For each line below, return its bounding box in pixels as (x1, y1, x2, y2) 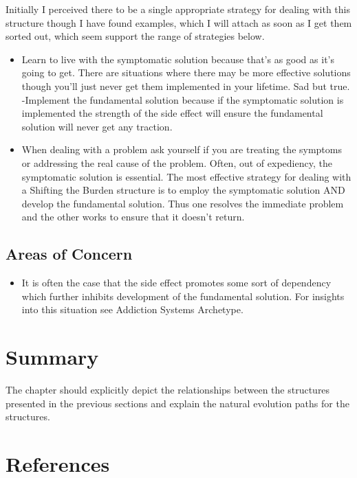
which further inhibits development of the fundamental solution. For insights (21, 288, 345, 303)
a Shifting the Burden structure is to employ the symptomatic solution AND (21, 183, 345, 197)
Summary (6, 343, 99, 371)
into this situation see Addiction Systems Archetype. (21, 302, 244, 317)
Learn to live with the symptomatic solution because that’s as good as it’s (21, 52, 334, 66)
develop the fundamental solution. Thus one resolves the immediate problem (21, 196, 344, 210)
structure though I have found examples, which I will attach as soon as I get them (6, 15, 352, 30)
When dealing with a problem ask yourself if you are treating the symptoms (21, 142, 342, 157)
